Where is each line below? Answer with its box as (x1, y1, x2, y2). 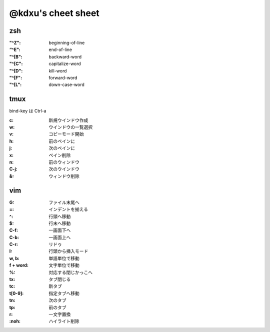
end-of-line (48, 46, 72, 52)
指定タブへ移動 (48, 290, 79, 296)
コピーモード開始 (48, 131, 84, 137)
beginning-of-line (48, 40, 85, 46)
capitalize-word (48, 60, 81, 67)
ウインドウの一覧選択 (48, 124, 92, 130)
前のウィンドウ (48, 159, 79, 165)
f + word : (9, 262, 28, 268)
